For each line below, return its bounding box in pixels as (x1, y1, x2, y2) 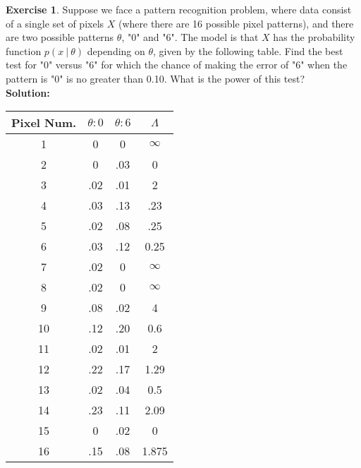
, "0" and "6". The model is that (121, 30, 259, 44)
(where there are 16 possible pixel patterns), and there (118, 16, 354, 30)
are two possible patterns (6, 30, 114, 44)
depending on (87, 43, 145, 58)
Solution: (6, 85, 50, 100)
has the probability (273, 30, 355, 44)
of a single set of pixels (6, 16, 104, 30)
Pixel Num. (11, 114, 77, 131)
